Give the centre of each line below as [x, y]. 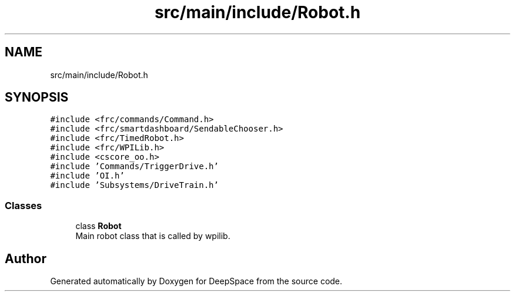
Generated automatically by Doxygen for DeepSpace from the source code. [196, 281]
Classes [24, 205]
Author [26, 258]
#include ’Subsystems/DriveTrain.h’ [134, 185]
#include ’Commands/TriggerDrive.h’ [134, 166]
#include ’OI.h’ [87, 176]
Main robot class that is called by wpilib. [153, 236]
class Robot [98, 226]
